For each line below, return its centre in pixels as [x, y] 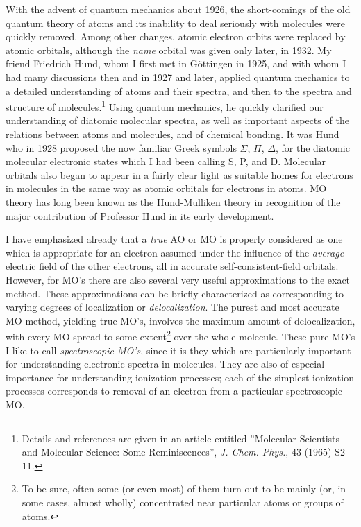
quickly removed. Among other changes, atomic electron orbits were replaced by [176, 36]
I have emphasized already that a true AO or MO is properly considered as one [174, 239]
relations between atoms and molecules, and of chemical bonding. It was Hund [173, 134]
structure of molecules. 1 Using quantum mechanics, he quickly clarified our [165, 106]
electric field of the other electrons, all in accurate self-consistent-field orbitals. [172, 266]
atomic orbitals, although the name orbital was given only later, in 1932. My [169, 50]
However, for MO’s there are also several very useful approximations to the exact [178, 279]
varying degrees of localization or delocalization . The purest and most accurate [173, 307]
